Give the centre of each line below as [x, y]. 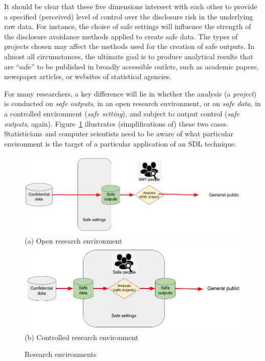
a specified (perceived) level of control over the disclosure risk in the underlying [129, 16]
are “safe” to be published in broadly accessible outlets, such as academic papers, [131, 66]
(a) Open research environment [73, 240]
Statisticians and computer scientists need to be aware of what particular [119, 134]
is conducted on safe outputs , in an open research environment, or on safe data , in [132, 103]
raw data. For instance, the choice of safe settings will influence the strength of [128, 26]
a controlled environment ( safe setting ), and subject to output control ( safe [122, 113]
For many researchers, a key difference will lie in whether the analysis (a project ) [130, 93]
